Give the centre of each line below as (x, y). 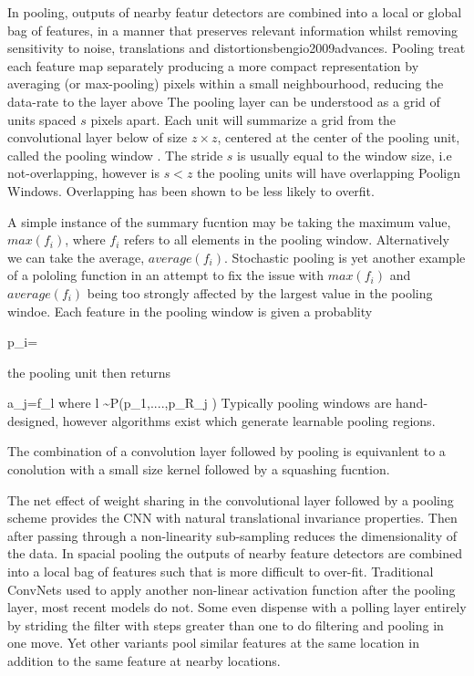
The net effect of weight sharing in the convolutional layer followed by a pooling (231, 499)
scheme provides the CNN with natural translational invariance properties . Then (232, 518)
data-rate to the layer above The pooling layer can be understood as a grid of (224, 101)
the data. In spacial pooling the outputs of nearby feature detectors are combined (235, 553)
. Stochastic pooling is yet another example (345, 257)
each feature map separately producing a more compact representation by (213, 65)
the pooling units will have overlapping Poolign (329, 173)
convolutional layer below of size (98, 137)
